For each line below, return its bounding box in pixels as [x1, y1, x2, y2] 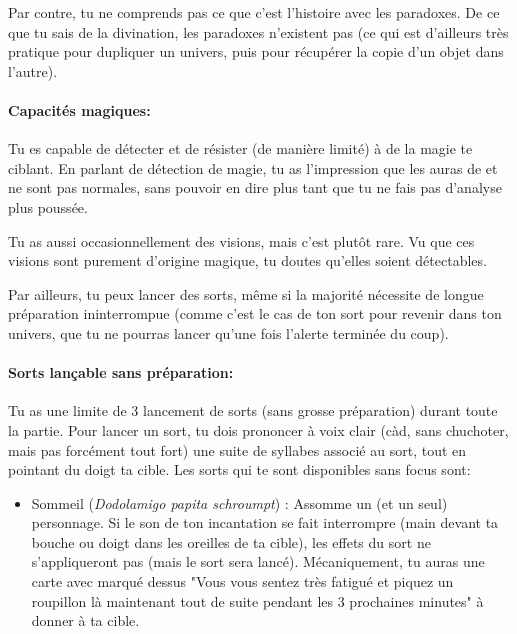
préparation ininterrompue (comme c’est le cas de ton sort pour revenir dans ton [8, 303, 502, 324]
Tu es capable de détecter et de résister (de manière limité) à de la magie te [8, 138, 473, 159]
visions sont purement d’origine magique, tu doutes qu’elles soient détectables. [8, 250, 487, 271]
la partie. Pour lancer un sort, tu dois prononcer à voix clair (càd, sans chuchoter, [8, 419, 509, 440]
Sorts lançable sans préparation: [8, 362, 234, 383]
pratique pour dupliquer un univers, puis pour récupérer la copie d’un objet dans [8, 41, 504, 62]
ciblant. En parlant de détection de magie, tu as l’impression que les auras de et [8, 157, 498, 178]
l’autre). [8, 60, 58, 81]
